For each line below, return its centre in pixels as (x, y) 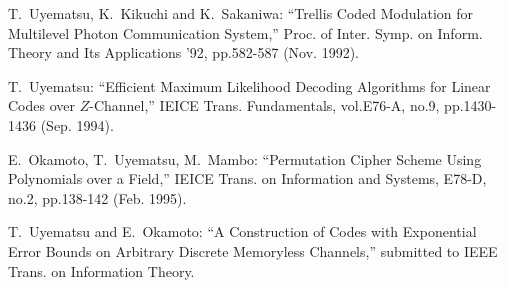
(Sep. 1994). (77, 124)
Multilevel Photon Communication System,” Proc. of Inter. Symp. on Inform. (245, 32)
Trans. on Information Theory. (101, 270)
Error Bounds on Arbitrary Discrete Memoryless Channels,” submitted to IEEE (253, 250)
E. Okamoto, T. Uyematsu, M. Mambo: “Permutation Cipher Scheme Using (245, 158)
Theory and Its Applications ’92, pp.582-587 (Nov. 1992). (183, 52)
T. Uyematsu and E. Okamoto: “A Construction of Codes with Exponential (242, 231)
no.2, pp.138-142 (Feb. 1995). (97, 197)
